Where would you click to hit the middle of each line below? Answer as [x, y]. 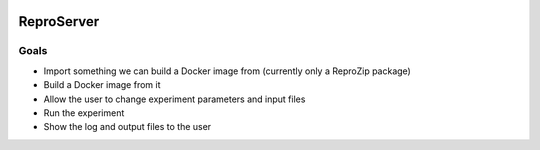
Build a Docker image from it [102, 85]
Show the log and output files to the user [127, 127]
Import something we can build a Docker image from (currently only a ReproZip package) [227, 71]
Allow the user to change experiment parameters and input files [174, 99]
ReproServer [59, 21]
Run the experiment [84, 112]
